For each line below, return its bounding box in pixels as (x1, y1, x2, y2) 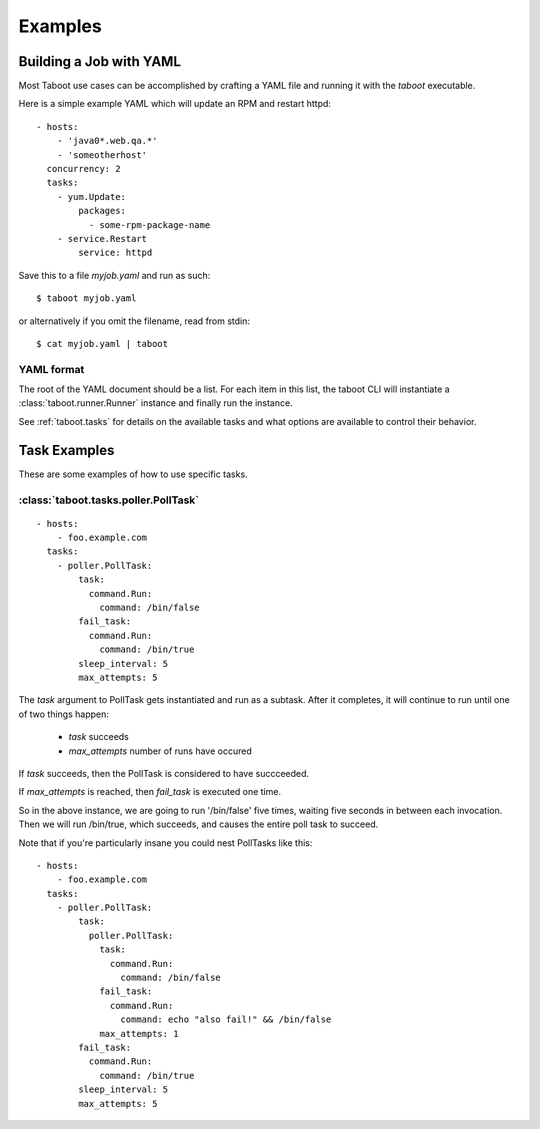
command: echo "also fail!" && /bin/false (120, 1014, 332, 1025)
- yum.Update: (56, 191, 127, 202)
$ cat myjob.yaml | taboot (36, 338, 169, 349)
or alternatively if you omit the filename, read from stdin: (18, 315, 250, 327)
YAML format (18, 362, 85, 376)
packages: (78, 205, 127, 217)
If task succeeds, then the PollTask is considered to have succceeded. (18, 767, 310, 779)
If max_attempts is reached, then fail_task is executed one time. (18, 786, 282, 798)
